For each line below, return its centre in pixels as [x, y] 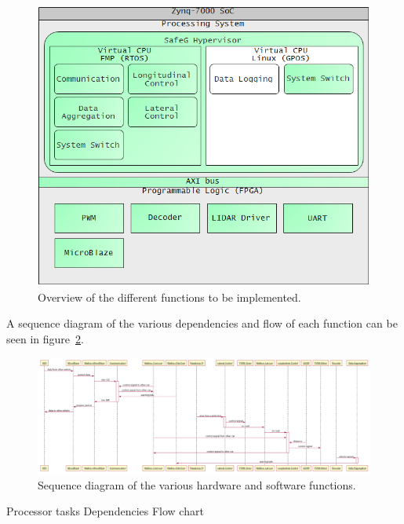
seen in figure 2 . [45, 338]
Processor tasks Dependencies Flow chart [105, 511]
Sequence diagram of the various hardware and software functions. [197, 484]
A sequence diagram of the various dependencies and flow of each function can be [202, 323]
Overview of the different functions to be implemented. [169, 297]
